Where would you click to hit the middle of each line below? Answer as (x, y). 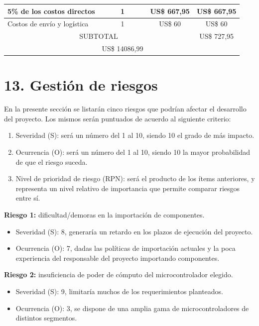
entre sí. (28, 198)
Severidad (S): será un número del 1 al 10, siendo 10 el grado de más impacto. (135, 135)
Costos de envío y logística (48, 24)
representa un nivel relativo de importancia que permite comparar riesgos (128, 188)
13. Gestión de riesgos (81, 85)
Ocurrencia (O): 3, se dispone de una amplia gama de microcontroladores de (132, 308)
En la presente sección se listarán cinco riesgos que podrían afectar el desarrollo (125, 109)
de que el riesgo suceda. (52, 162)
